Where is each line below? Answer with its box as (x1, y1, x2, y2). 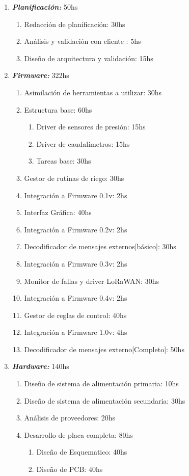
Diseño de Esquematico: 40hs (36, 446, 127, 457)
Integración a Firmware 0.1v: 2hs (24, 190, 127, 200)
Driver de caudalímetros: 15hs (36, 138, 130, 149)
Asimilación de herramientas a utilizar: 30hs (24, 87, 162, 97)
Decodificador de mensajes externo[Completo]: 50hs (24, 343, 184, 354)
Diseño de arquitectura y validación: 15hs (24, 52, 153, 63)
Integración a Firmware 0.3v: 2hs (24, 258, 127, 269)
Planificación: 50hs (12, 2, 78, 12)
